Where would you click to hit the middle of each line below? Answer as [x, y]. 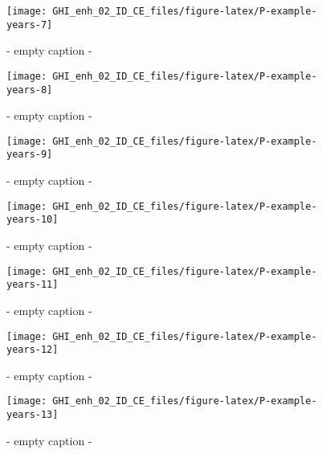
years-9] [30, 155]
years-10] [33, 220]
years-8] [30, 90]
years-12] [33, 350]
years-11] [33, 285]
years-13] [33, 415]
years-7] [30, 25]
